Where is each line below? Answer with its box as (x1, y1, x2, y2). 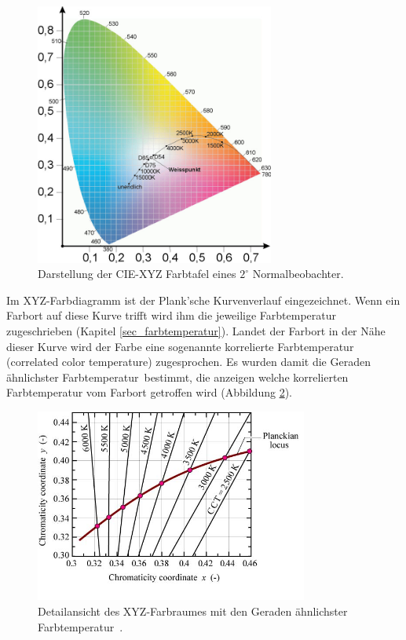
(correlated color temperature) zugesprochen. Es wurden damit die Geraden (6, 353, 371, 370)
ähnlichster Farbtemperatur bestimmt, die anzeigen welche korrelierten (6, 368, 349, 385)
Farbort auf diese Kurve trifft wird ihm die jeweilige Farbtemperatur (6, 307, 337, 324)
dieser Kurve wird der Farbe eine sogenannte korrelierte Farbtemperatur (6, 338, 354, 354)
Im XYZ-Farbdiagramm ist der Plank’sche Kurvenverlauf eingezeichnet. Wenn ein (6, 291, 401, 308)
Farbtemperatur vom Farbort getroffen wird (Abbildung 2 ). (6, 384, 292, 400)
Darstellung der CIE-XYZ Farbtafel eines (38, 265, 236, 282)
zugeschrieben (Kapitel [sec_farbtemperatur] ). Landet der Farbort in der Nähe (6, 322, 386, 338)
